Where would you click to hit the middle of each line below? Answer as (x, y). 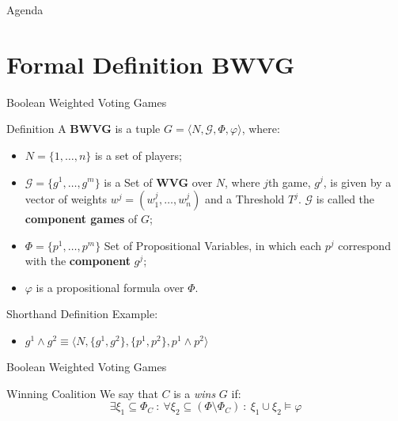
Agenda (25, 9)
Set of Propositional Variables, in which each (213, 245)
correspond (364, 245)
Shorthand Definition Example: (82, 314)
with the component (78, 261)
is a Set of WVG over (158, 182)
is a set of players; (138, 155)
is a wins (195, 393)
